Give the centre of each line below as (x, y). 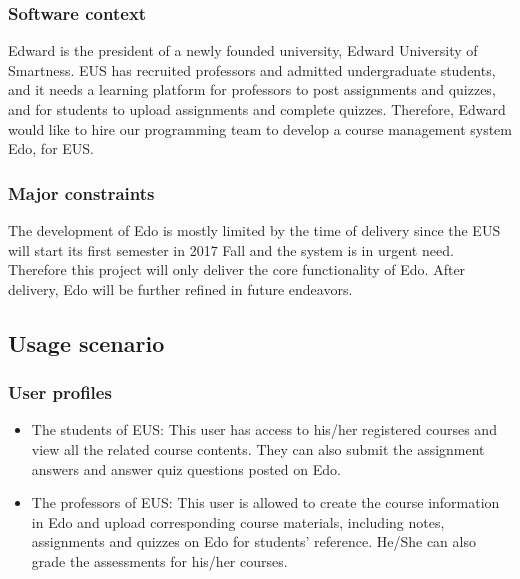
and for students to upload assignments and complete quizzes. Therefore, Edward (257, 109)
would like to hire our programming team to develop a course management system (260, 128)
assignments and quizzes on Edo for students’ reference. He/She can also (253, 541)
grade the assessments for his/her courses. (159, 560)
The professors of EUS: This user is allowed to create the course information (265, 502)
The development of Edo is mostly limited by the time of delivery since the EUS (254, 230)
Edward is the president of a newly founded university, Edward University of (243, 50)
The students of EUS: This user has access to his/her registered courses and (264, 429)
